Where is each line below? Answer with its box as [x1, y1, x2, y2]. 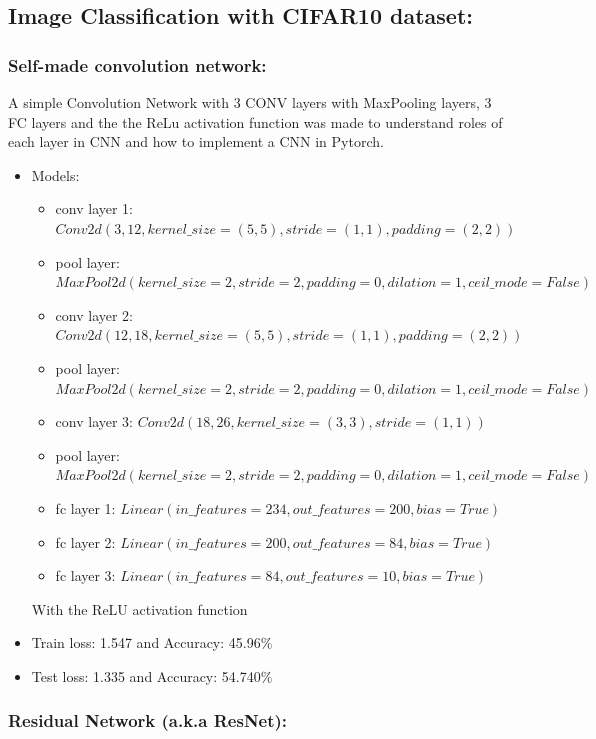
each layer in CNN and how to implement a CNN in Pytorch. [8, 131, 384, 152]
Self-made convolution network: [8, 52, 267, 77]
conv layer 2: [55, 304, 134, 325]
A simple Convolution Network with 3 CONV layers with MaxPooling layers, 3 [8, 92, 492, 112]
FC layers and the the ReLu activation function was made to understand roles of [8, 111, 503, 132]
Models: [31, 164, 80, 185]
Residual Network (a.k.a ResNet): [8, 708, 288, 733]
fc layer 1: [55, 497, 116, 518]
